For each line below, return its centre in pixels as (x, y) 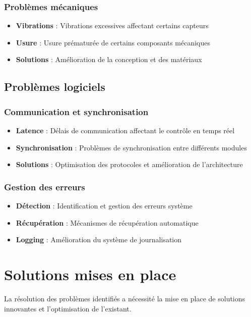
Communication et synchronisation (76, 111)
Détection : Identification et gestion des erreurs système (104, 205)
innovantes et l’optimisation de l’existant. (68, 308)
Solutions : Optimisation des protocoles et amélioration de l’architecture (129, 164)
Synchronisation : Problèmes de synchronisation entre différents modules (131, 147)
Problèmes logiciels (55, 87)
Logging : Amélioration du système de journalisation (99, 240)
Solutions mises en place (90, 274)
